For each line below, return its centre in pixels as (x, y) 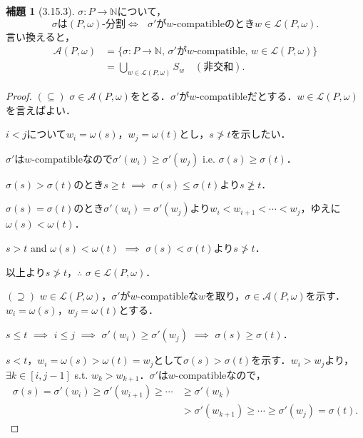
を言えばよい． (41, 109)
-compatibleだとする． (247, 96)
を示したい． (261, 134)
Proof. (19, 96)
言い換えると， (41, 36)
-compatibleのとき (214, 24)
